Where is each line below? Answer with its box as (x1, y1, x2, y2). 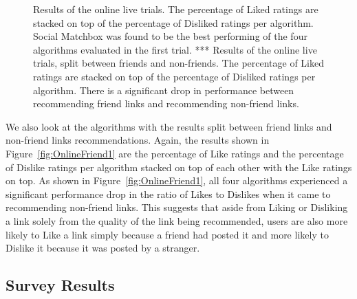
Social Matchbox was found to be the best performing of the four (33, 29, 307, 43)
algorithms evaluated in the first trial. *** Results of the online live (33, 42, 317, 56)
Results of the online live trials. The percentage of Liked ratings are (33, 2, 318, 16)
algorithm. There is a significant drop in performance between (33, 82, 294, 97)
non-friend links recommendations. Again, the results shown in (6, 133, 270, 147)
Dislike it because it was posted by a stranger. (6, 241, 200, 255)
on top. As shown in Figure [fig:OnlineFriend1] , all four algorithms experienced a (6, 173, 348, 188)
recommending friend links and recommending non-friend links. (33, 96, 299, 111)
